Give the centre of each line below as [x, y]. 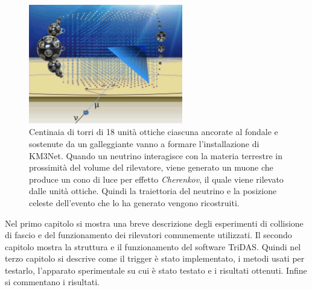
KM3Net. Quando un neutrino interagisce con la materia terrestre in [156, 155]
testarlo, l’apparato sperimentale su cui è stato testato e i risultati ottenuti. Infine [156, 270]
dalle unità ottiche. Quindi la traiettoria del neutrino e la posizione [153, 191]
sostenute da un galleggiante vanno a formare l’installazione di [144, 143]
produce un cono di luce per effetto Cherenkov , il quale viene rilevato [156, 179]
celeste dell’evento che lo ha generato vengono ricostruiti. [134, 202]
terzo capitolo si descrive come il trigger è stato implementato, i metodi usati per [155, 258]
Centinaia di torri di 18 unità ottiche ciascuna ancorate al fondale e [154, 132]
